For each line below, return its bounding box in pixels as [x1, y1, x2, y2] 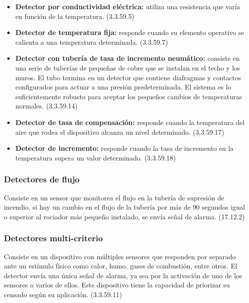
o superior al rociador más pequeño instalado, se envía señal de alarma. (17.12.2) [4, 211, 245, 221]
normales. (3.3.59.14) [15, 101, 78, 111]
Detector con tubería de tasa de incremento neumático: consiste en [15, 53, 240, 63]
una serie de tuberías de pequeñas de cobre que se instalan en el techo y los [15, 62, 240, 72]
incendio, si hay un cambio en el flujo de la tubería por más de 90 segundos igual [4, 202, 245, 212]
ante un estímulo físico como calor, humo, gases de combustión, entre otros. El [4, 261, 237, 271]
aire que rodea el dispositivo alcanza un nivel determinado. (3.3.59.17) [15, 126, 225, 137]
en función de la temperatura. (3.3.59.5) [15, 11, 135, 21]
